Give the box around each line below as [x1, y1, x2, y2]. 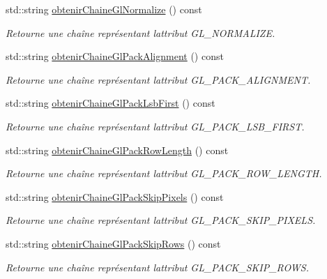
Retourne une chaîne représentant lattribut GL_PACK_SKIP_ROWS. [6, 259, 309, 274]
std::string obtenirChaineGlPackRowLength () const [6, 142, 229, 157]
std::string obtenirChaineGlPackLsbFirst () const [6, 96, 215, 110]
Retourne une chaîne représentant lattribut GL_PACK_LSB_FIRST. [6, 119, 305, 133]
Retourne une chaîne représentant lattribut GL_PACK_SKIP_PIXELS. [6, 213, 316, 227]
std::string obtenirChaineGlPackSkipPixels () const [6, 189, 224, 204]
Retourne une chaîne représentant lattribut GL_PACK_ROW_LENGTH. [6, 166, 322, 181]
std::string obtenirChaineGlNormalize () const [6, 2, 202, 16]
